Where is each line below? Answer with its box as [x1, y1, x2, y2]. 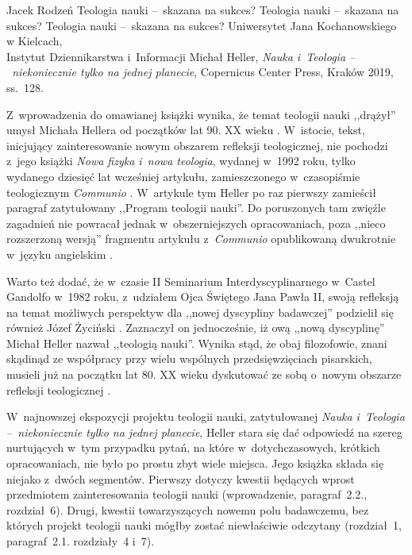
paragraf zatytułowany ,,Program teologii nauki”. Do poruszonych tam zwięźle [6, 199, 386, 216]
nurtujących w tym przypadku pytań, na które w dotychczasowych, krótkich [6, 439, 380, 456]
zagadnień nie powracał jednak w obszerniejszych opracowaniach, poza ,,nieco [6, 214, 386, 231]
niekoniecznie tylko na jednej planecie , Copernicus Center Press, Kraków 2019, [12, 64, 394, 80]
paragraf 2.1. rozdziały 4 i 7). [6, 533, 155, 549]
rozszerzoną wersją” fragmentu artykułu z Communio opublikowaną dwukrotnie [6, 230, 396, 247]
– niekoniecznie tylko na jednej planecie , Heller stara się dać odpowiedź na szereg [6, 423, 402, 440]
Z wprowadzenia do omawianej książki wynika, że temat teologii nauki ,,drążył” [6, 106, 396, 122]
